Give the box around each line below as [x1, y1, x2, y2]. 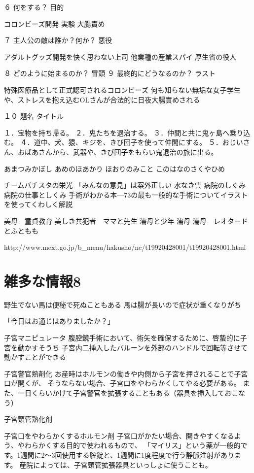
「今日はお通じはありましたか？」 [4, 316, 114, 326]
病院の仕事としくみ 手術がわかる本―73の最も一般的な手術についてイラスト [4, 189, 248, 200]
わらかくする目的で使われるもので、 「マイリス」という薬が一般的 [24, 440, 241, 450]
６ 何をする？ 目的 [4, 2, 64, 12]
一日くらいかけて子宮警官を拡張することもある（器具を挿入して [17, 387, 225, 398]
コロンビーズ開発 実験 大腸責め [4, 18, 105, 29]
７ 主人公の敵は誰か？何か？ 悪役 [4, 35, 112, 45]
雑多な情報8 [4, 270, 81, 291]
